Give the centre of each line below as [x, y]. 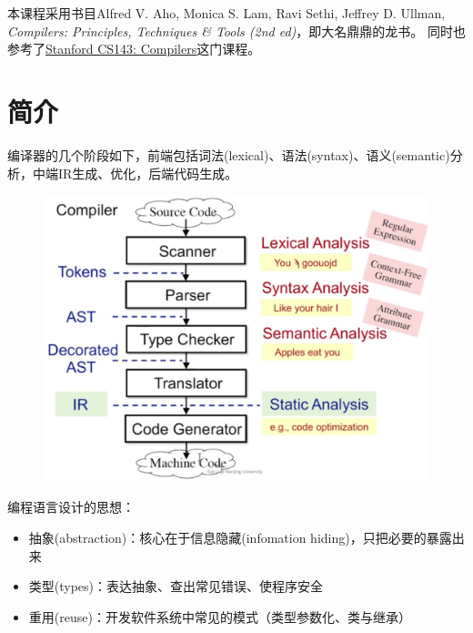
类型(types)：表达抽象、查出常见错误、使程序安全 [176, 586]
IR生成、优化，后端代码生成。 [148, 173]
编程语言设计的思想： [71, 507]
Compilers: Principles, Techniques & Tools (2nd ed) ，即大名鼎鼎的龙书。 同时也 [236, 31]
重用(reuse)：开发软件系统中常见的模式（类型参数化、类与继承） [220, 616]
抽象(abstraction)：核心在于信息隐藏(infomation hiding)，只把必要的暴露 [240, 537]
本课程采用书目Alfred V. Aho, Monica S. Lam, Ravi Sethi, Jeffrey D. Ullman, [226, 13]
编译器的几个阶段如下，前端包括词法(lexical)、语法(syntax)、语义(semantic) [229, 154]
